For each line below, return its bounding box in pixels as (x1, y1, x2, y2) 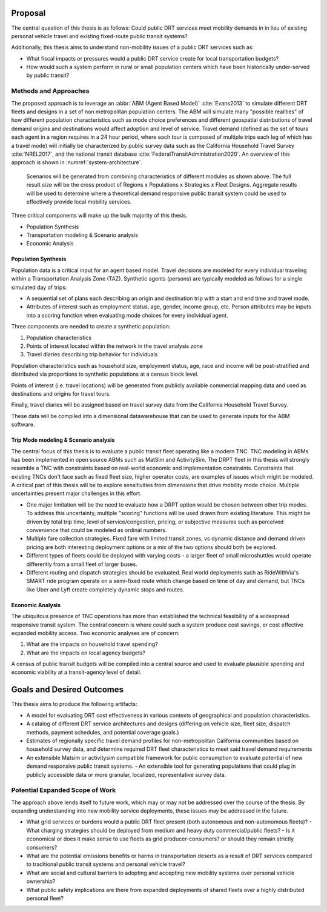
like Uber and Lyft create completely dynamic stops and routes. (26, 585, 185, 593)
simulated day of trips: (11, 284, 67, 291)
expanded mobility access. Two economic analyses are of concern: (11, 629, 180, 636)
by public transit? (26, 72, 70, 79)
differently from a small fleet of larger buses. (26, 561, 137, 568)
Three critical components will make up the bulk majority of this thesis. (11, 212, 188, 219)
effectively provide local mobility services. (26, 198, 132, 205)
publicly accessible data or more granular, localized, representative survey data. (26, 771, 226, 778)
